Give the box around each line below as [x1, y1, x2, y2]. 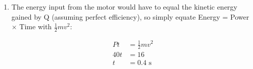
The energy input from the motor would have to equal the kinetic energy [11, 2, 238, 12]
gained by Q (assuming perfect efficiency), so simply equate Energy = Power [11, 11, 249, 22]
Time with [19, 21, 52, 32]
